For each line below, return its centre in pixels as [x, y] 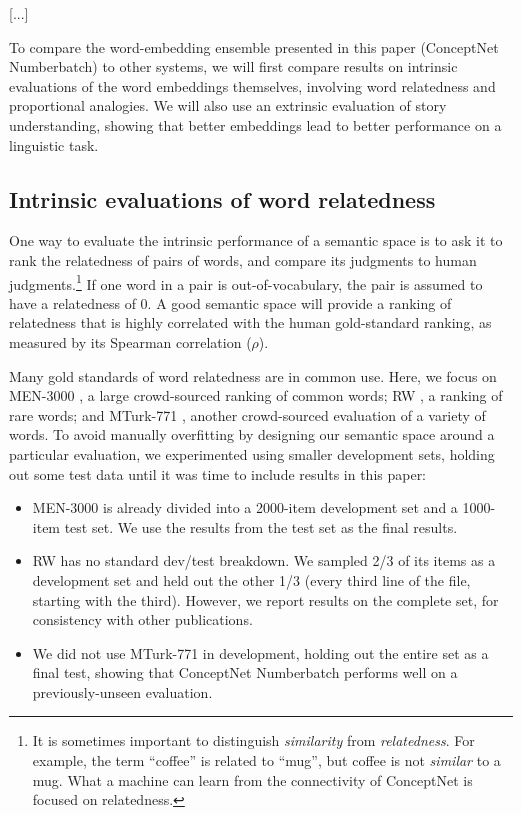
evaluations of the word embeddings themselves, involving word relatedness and [252, 85]
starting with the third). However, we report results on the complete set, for [265, 599]
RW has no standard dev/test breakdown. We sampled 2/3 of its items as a [264, 560]
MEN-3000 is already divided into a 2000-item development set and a [245, 507]
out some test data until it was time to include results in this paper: [218, 473]
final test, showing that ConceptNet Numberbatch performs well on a [245, 672]
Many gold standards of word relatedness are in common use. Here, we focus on [253, 375]
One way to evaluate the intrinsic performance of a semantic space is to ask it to [256, 240]
